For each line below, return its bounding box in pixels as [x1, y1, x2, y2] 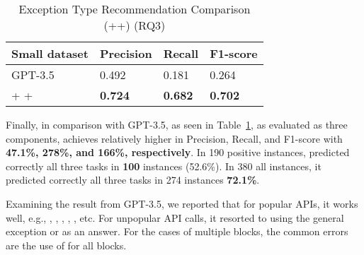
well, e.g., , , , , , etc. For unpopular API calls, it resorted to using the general [6, 210, 344, 225]
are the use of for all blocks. [6, 237, 127, 252]
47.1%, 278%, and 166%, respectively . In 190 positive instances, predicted [6, 145, 350, 160]
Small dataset [11, 45, 89, 61]
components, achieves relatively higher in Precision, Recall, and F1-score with [6, 131, 343, 146]
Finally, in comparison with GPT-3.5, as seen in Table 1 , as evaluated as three [6, 117, 348, 131]
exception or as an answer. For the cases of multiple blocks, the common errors [6, 224, 348, 239]
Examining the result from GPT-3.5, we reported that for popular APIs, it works [6, 196, 358, 210]
